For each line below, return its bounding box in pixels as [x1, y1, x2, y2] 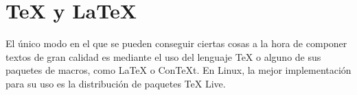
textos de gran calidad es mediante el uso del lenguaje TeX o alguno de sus [5, 49, 321, 64]
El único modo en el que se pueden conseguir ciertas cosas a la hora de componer [5, 36, 347, 51]
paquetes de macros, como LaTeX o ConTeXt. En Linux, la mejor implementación [5, 63, 352, 77]
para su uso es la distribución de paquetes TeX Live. [5, 76, 226, 90]
